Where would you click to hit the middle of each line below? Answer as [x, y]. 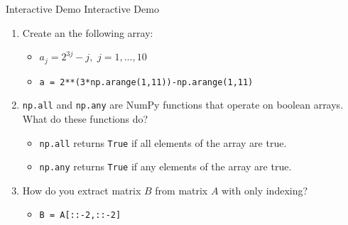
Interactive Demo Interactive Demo [82, 9]
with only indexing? [265, 190]
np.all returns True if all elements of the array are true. [163, 142]
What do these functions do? [85, 118]
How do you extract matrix [82, 190]
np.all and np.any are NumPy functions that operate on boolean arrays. [183, 105]
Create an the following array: [88, 32]
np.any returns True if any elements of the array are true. [165, 166]
